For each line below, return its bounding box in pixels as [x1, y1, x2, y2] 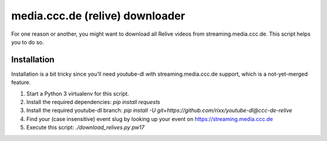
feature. [11, 79, 31, 86]
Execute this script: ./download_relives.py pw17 [26, 124, 145, 131]
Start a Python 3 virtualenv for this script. [26, 90, 130, 97]
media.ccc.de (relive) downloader [11, 9, 185, 22]
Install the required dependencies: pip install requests [26, 99, 160, 106]
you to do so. [11, 38, 44, 45]
